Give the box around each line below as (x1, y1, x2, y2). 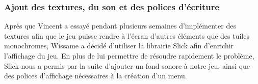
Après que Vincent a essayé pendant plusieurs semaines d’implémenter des (4, 20, 236, 31)
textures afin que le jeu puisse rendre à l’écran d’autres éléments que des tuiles (4, 30, 249, 41)
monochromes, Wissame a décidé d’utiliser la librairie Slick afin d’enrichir (4, 40, 234, 51)
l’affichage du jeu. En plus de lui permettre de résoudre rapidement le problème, (4, 50, 254, 61)
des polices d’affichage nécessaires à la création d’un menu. (4, 70, 187, 81)
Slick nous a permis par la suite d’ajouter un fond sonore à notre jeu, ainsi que (4, 60, 250, 71)
